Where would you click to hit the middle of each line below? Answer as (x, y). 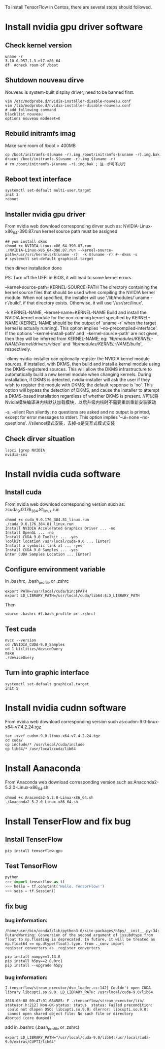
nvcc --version (21, 640)
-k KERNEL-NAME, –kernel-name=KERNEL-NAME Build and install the (76, 312)
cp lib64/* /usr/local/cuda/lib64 (41, 749)
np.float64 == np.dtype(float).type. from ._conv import (65, 944)
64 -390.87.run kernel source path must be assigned (65, 232)
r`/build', (14, 303)
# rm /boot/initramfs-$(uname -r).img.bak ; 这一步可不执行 (66, 164)
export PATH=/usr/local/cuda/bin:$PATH (46, 592)
